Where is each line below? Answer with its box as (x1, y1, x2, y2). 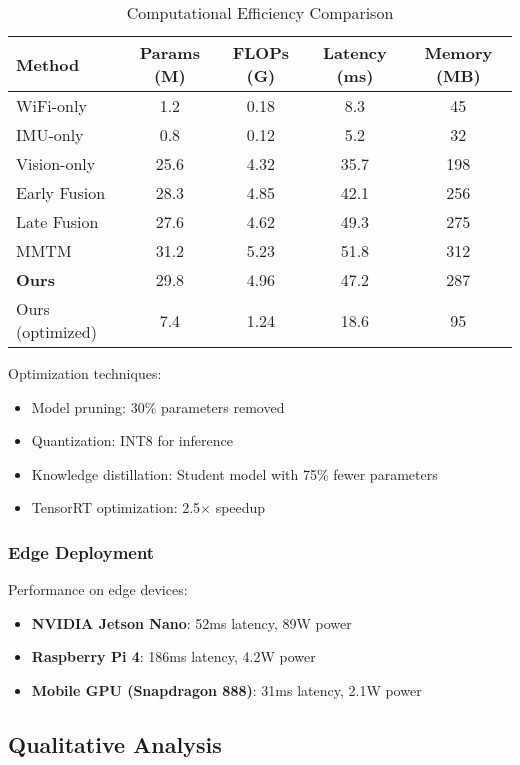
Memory (424, 41, 493, 64)
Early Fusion (16, 181, 106, 204)
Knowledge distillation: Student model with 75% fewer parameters (31, 463, 438, 484)
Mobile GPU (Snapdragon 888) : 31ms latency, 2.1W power (31, 679, 422, 700)
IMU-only (16, 123, 84, 146)
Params (139, 41, 200, 64)
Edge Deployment (8, 539, 155, 564)
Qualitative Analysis (8, 728, 222, 759)
